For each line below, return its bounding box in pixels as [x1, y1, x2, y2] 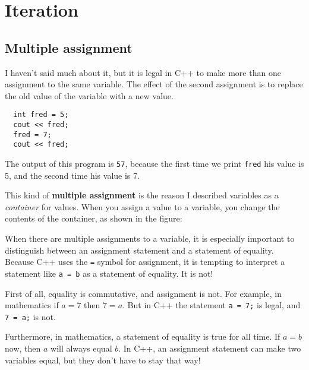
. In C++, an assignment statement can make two [118, 342, 301, 355]
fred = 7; [13, 130, 52, 139]
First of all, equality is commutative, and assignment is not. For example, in [5, 287, 282, 299]
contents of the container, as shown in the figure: [5, 212, 182, 224]
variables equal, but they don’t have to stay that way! [5, 353, 201, 366]
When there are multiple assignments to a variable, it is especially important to [5, 232, 295, 245]
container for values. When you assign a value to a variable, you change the [5, 200, 280, 213]
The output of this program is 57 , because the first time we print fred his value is [5, 157, 304, 169]
